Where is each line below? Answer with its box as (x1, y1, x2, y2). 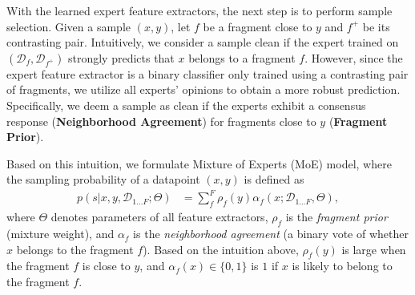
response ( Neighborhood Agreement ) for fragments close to (6, 112, 316, 129)
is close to (82, 257, 131, 274)
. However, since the (304, 49, 403, 66)
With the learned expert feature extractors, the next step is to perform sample (6, 2, 393, 18)
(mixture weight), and (6, 225, 115, 242)
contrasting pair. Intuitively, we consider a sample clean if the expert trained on (6, 34, 399, 51)
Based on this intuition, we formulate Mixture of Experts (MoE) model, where (6, 155, 392, 172)
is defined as (244, 171, 304, 188)
